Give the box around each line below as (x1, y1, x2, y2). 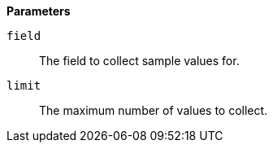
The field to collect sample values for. (39, 54, 240, 68)
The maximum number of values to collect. (39, 103, 268, 117)
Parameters (6, 4, 71, 18)
